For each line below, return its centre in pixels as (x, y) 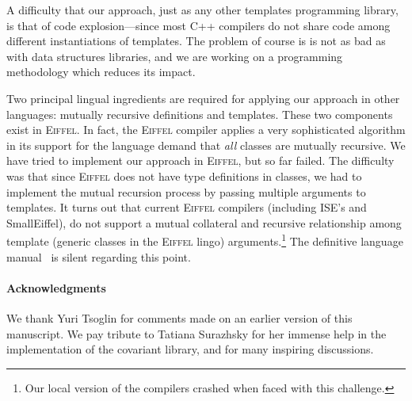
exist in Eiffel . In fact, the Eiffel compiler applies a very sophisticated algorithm (206, 130)
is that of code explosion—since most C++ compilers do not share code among (198, 25)
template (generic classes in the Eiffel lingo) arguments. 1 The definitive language (205, 240)
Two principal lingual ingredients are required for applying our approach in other (203, 98)
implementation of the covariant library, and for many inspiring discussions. (190, 349)
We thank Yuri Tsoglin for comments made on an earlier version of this (179, 317)
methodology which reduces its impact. (101, 72)
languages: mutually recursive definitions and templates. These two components (200, 114)
